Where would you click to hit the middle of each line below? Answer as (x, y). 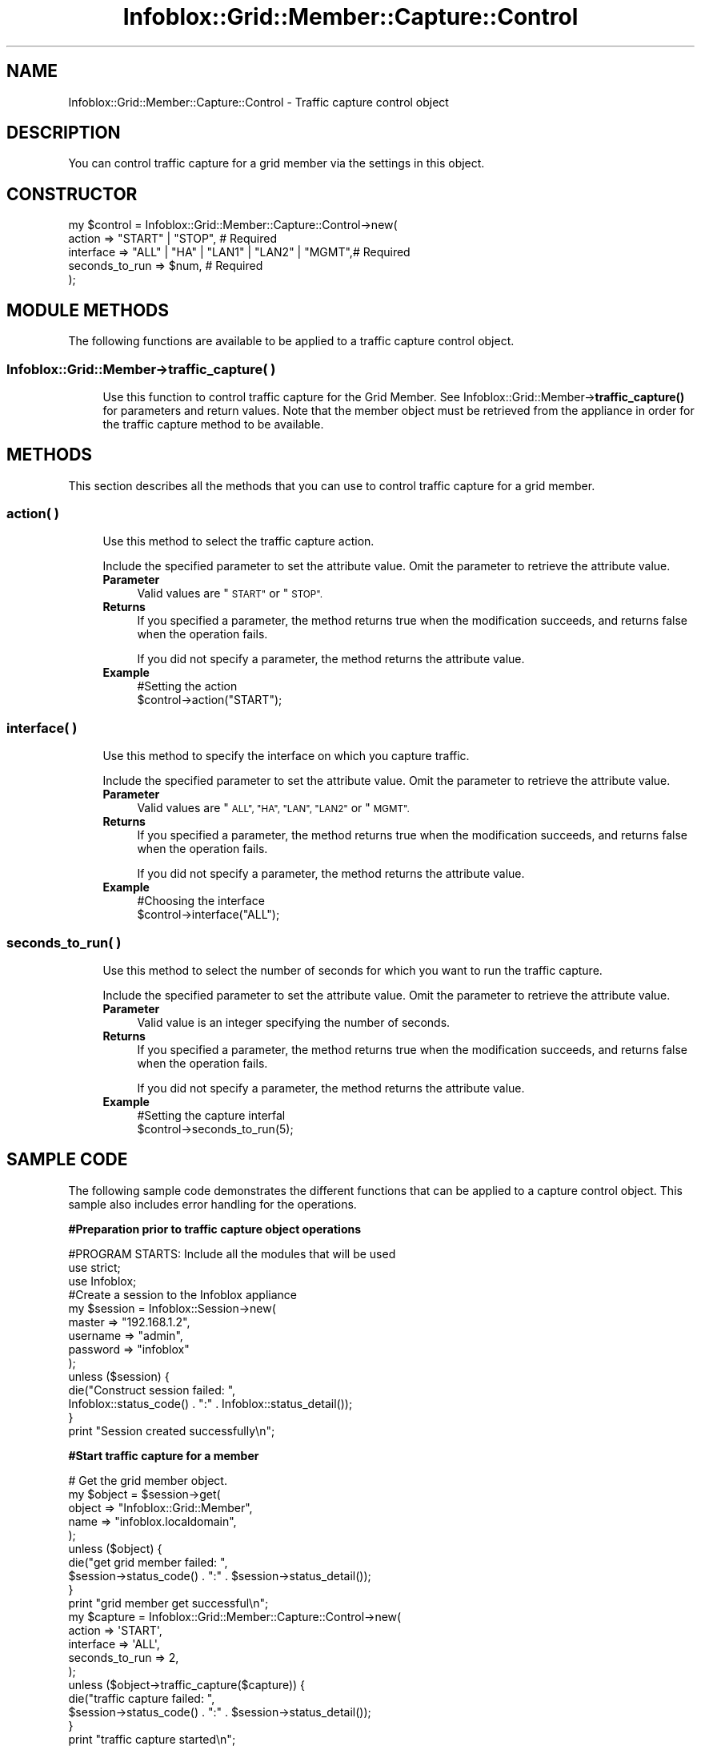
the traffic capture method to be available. (213, 424)
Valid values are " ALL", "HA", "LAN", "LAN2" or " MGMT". (273, 808)
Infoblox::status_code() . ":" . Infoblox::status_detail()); (210, 1403)
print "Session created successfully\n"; (172, 1430)
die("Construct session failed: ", (152, 1390)
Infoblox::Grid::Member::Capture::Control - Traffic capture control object (258, 102)
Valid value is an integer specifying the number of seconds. (294, 1022)
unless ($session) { (119, 1376)
